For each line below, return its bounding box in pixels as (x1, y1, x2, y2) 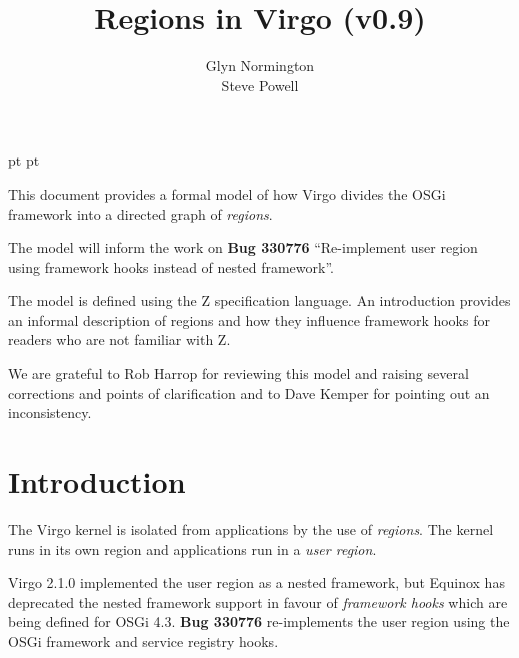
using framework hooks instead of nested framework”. (8, 256, 334, 277)
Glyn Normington (205, 55, 315, 76)
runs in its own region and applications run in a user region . (8, 538, 377, 559)
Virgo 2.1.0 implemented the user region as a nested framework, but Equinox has (8, 572, 505, 593)
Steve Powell (221, 74, 299, 95)
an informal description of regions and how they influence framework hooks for (8, 309, 490, 330)
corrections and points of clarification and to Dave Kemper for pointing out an (8, 382, 490, 403)
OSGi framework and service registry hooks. (8, 630, 279, 651)
